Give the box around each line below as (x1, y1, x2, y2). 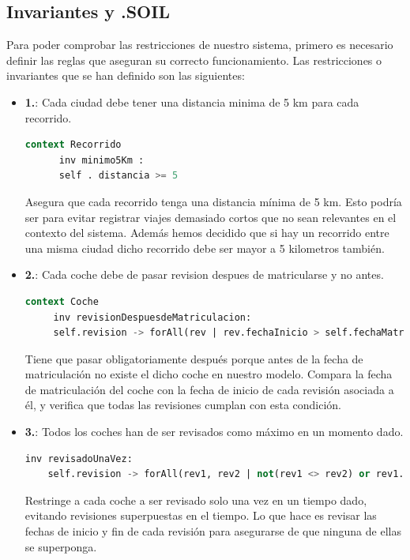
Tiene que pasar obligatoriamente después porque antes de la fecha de (24, 350, 363, 366)
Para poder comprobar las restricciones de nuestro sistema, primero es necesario (6, 36, 393, 53)
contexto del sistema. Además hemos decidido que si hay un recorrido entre (24, 224, 389, 241)
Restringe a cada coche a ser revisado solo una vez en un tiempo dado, (24, 491, 367, 508)
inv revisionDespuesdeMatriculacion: (53, 311, 252, 323)
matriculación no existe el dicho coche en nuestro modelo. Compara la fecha (24, 366, 393, 382)
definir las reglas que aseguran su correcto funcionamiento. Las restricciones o (6, 51, 382, 68)
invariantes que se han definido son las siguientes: (6, 67, 245, 84)
